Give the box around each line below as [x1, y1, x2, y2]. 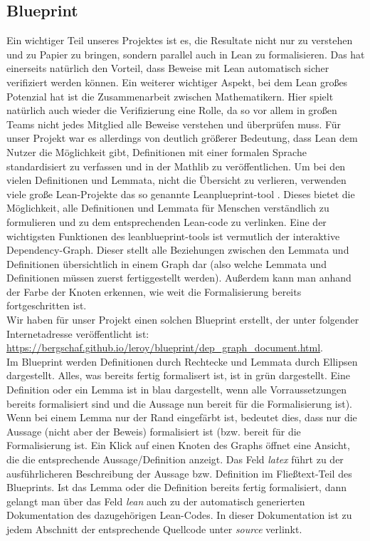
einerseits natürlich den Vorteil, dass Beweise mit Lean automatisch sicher [6, 61, 329, 76]
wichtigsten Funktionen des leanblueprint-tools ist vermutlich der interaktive [6, 228, 340, 243]
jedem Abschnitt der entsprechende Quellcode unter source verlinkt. [6, 521, 302, 536]
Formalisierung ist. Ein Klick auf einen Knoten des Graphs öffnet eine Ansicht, [6, 438, 350, 453]
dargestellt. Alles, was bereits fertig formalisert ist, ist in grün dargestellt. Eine [6, 368, 350, 383]
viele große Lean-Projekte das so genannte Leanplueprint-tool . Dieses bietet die [6, 186, 355, 201]
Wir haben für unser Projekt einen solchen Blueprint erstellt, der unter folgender [6, 312, 359, 327]
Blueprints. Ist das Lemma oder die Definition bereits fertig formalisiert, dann [6, 480, 347, 495]
